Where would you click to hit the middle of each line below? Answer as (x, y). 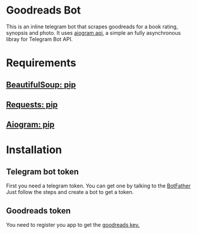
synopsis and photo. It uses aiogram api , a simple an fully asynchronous (94, 32)
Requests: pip (32, 105)
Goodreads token (39, 211)
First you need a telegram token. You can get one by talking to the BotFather (98, 186)
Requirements (41, 63)
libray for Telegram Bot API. (39, 39)
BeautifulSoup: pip (41, 85)
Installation (34, 150)
